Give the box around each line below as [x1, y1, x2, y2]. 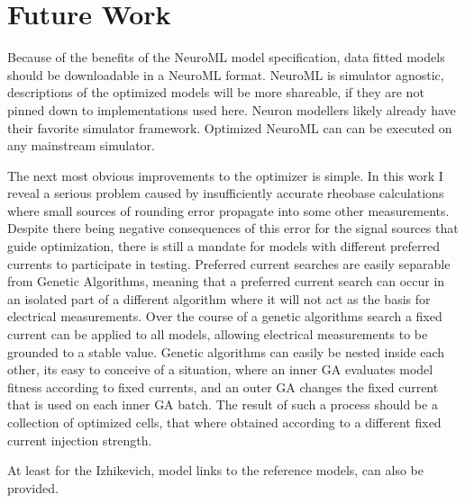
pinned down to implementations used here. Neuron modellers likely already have [7, 100, 456, 119]
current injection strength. [7, 430, 152, 449]
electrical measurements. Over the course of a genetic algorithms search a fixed [7, 307, 442, 326]
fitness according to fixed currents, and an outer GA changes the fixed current [7, 377, 439, 396]
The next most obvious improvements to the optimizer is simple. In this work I [7, 166, 443, 184]
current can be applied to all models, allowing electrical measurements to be [7, 325, 428, 344]
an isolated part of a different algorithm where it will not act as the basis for [7, 289, 431, 308]
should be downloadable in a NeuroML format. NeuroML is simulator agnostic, [7, 65, 444, 84]
